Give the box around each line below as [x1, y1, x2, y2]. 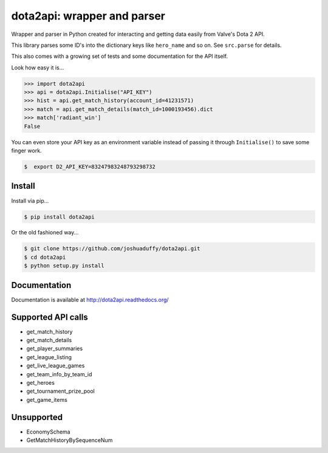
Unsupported [11, 412, 63, 423]
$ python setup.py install [24, 262, 104, 269]
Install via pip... [11, 197, 49, 204]
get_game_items [26, 396, 68, 403]
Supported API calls [11, 312, 88, 322]
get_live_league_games [26, 362, 85, 370]
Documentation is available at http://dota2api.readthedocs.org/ [11, 296, 169, 303]
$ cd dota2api [24, 253, 66, 261]
